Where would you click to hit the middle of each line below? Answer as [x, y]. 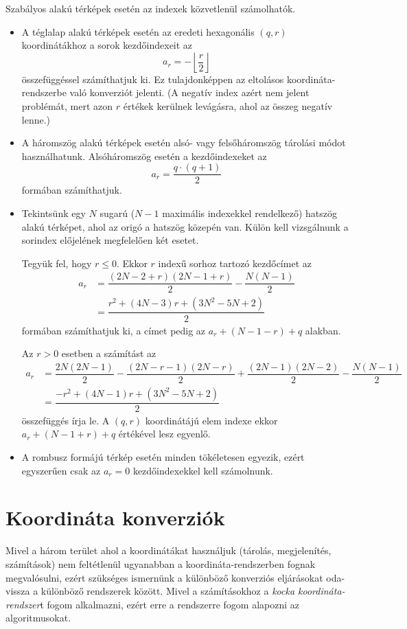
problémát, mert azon [67, 105]
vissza [18, 591]
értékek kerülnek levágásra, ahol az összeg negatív [228, 105]
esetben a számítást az [109, 353]
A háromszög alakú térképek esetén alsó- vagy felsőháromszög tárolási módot [184, 142]
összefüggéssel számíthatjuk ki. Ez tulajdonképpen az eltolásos [153, 79]
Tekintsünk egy [54, 213]
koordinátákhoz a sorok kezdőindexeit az [107, 45]
